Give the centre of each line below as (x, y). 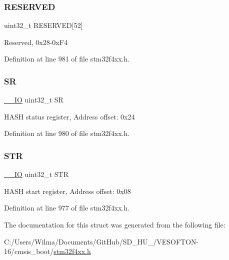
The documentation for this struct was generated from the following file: (115, 224)
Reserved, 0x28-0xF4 (36, 42)
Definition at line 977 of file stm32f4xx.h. (67, 208)
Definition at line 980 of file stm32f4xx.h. (67, 133)
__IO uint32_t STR (36, 174)
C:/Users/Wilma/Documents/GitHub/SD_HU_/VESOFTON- (101, 241)
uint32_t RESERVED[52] (43, 25)
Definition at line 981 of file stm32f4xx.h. (67, 59)
